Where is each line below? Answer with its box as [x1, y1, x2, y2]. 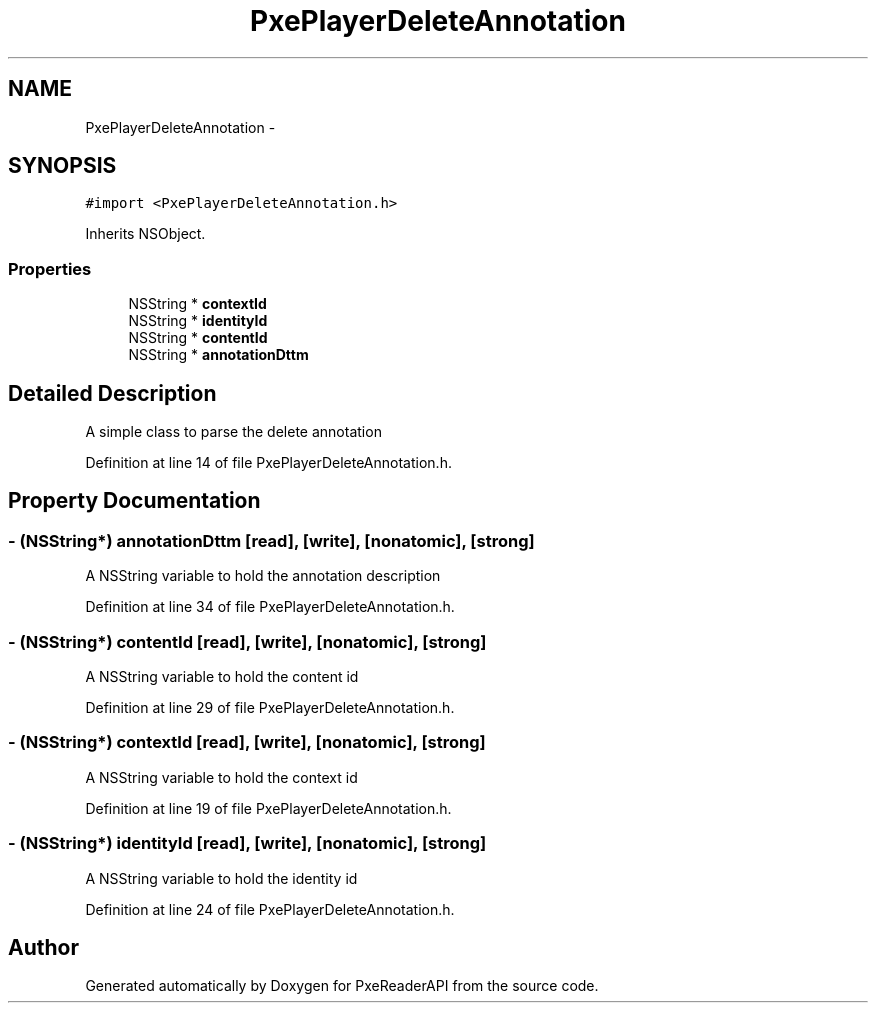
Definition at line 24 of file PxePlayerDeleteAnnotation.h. [85, 900, 455, 918]
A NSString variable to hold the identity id [85, 869, 358, 887]
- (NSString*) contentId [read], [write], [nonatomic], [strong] [8, 631, 487, 652]
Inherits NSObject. [85, 225, 206, 243]
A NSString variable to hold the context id [85, 768, 358, 786]
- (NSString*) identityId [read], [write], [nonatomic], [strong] [8, 833, 487, 854]
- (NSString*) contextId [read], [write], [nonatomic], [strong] [8, 732, 486, 753]
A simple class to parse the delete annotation [85, 423, 382, 441]
